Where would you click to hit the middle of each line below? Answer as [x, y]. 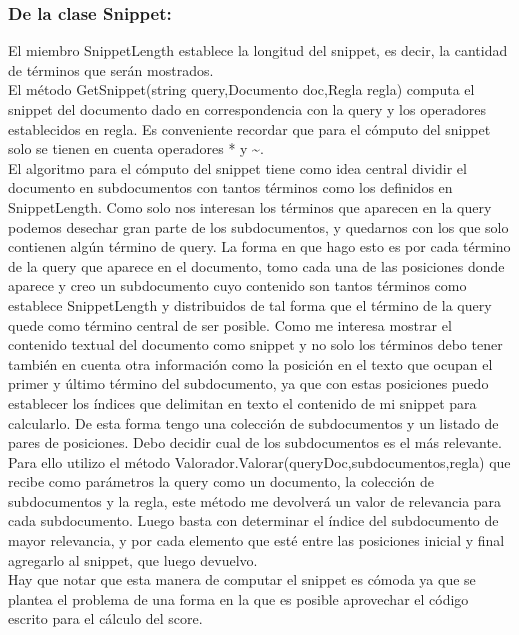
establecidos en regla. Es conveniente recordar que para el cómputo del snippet [249, 128]
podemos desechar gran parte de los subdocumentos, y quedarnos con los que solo [258, 226]
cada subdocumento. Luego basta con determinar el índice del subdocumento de [253, 520]
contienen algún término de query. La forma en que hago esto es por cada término [259, 246]
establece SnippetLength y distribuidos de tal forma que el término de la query [250, 304]
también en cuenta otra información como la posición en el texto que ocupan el [250, 363]
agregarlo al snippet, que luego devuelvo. [133, 559]
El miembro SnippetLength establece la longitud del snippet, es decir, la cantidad [258, 50]
